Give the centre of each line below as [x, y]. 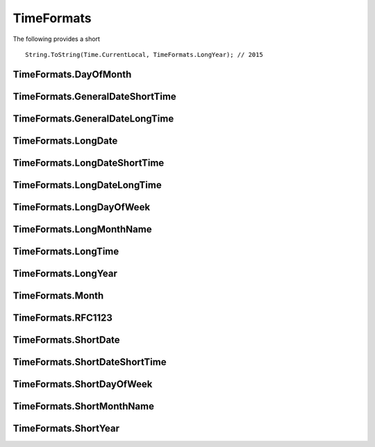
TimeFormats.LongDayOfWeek [82, 207]
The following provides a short [57, 39]
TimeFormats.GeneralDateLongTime [93, 118]
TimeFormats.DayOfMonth [72, 74]
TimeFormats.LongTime [66, 251]
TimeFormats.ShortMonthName [83, 406]
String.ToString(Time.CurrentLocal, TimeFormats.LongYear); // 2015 [144, 54]
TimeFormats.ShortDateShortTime [90, 362]
